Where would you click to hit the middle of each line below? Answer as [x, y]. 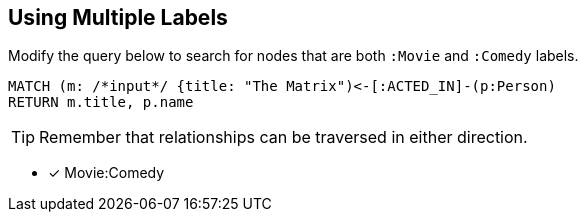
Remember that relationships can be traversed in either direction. [283, 137]
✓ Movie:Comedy [106, 173]
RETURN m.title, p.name [101, 102]
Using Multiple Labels [118, 17]
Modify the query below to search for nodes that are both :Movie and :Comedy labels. [293, 56]
